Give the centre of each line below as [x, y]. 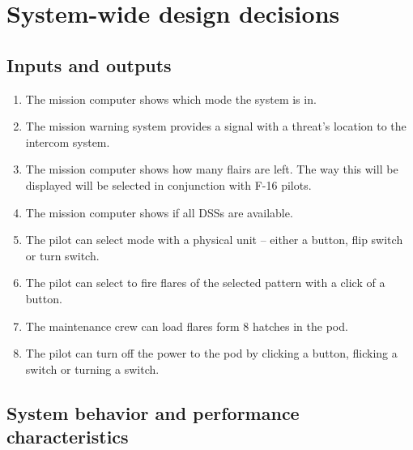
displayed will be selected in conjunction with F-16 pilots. [168, 184]
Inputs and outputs [89, 64]
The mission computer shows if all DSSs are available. [159, 212]
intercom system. [68, 141]
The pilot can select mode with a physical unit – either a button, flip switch [214, 240]
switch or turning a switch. [92, 369]
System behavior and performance [153, 412]
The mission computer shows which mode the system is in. [171, 99]
